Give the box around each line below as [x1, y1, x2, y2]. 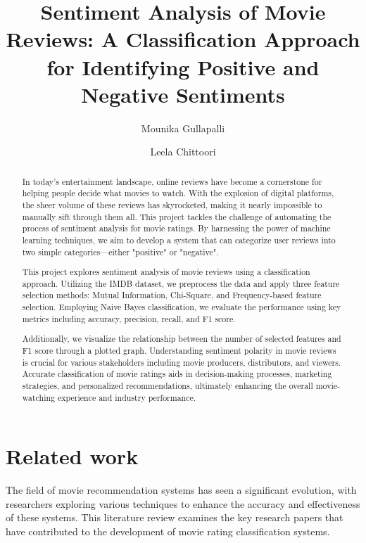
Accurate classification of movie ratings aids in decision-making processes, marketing [22, 368, 332, 380]
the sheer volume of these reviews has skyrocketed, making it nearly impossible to [22, 198, 322, 210]
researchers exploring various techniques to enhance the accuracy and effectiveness [6, 496, 360, 511]
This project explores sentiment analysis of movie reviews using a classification [22, 266, 310, 278]
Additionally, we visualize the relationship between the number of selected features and [22, 333, 341, 345]
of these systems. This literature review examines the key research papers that [6, 510, 343, 525]
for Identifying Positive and [46, 52, 320, 81]
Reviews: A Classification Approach [6, 25, 360, 53]
